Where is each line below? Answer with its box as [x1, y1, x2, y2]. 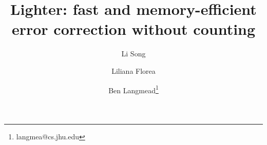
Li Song [121, 48, 146, 59]
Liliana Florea [111, 65, 156, 76]
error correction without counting [11, 18, 256, 39]
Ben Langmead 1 [108, 83, 159, 95]
